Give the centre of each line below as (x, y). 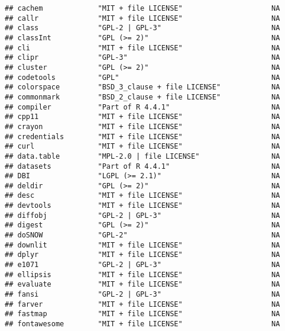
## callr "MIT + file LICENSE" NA (142, 18)
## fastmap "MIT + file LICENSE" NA (142, 314)
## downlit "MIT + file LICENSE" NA (142, 245)
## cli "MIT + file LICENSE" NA (142, 48)
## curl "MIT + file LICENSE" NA (142, 147)
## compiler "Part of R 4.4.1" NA (142, 107)
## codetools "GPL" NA (142, 77)
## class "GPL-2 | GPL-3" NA (142, 28)
